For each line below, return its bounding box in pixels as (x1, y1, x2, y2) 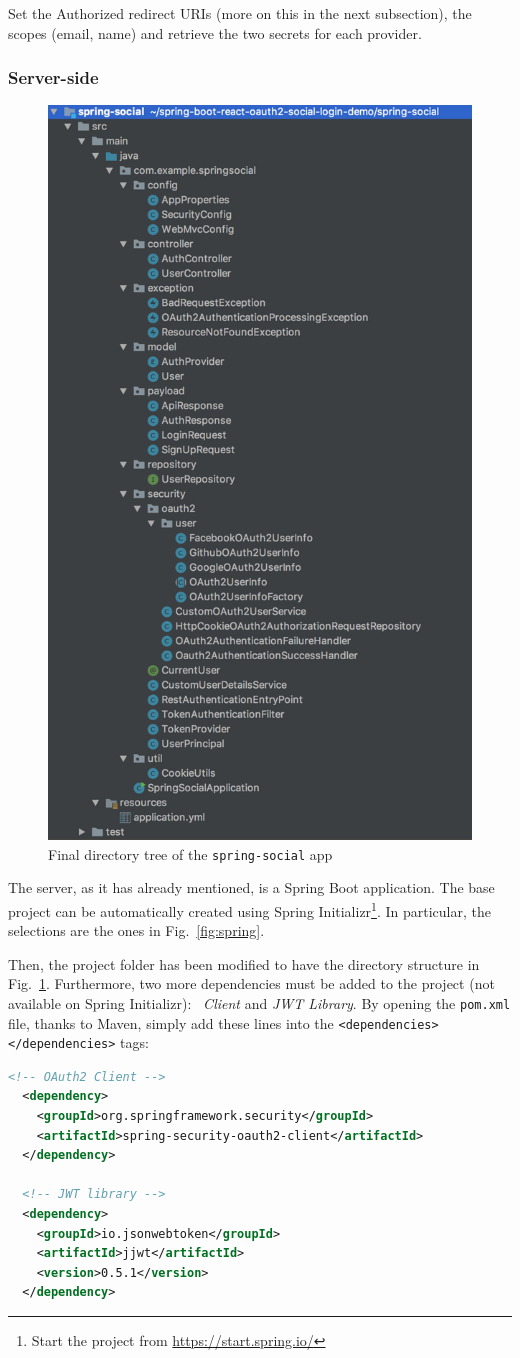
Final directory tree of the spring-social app (48, 843, 333, 864)
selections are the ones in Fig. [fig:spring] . (8, 920, 265, 941)
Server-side (8, 65, 99, 90)
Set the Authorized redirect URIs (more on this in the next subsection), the (8, 3, 472, 23)
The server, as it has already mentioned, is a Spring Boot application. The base (8, 877, 495, 898)
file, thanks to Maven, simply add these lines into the (8, 1012, 334, 1033)
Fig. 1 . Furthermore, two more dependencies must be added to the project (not (8, 973, 495, 994)
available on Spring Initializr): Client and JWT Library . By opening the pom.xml (8, 992, 511, 1013)
